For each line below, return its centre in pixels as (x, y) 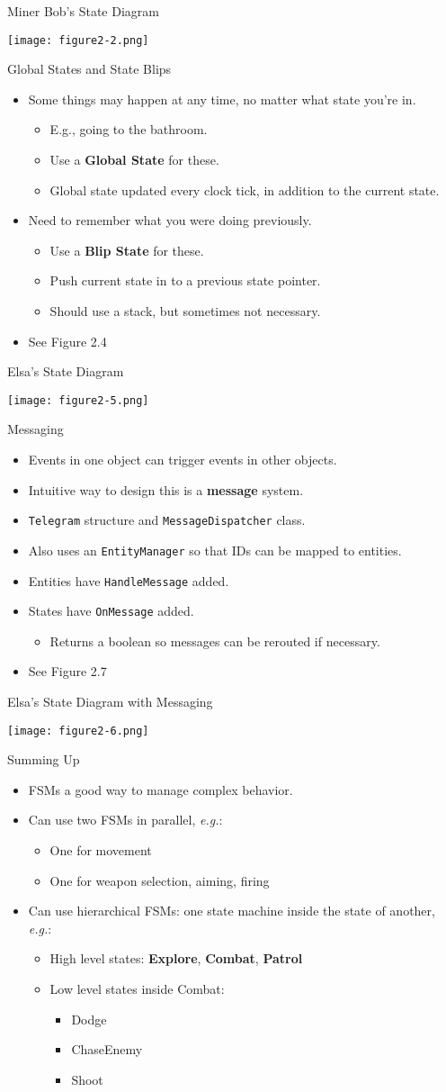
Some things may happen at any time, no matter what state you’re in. (222, 99)
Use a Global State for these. (134, 160)
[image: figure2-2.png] (78, 40)
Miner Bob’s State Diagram (83, 11)
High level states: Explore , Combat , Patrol (176, 958)
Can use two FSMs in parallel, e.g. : (125, 820)
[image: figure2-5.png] (78, 400)
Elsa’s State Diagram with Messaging (110, 702)
